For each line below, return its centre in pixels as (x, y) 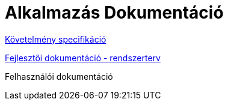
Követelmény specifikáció (56, 39)
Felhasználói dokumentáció (59, 76)
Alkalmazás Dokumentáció (114, 13)
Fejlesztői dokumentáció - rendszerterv (83, 58)
